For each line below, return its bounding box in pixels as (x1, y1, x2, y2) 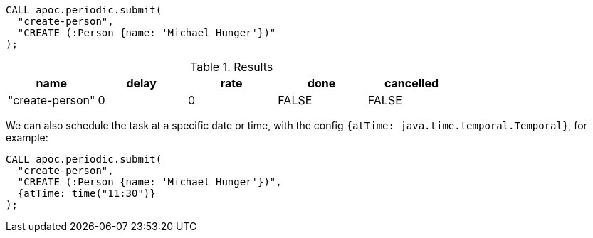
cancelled (384, 76, 439, 90)
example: (6, 131, 48, 144)
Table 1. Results (190, 60, 273, 74)
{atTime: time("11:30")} (17, 188, 156, 199)
